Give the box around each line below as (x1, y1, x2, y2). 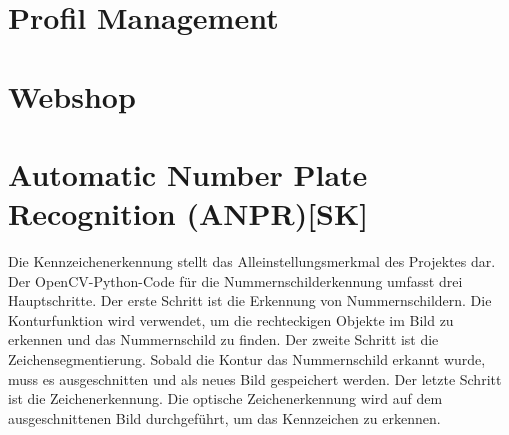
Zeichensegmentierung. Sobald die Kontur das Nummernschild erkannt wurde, (8, 349, 486, 370)
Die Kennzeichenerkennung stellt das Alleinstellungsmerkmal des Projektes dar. (8, 251, 496, 272)
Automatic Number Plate (8, 153, 368, 194)
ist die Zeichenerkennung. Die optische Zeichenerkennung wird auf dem (8, 388, 443, 409)
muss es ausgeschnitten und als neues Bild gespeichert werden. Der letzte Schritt (8, 368, 502, 389)
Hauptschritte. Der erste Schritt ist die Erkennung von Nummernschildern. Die (8, 290, 492, 311)
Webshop (8, 75, 136, 116)
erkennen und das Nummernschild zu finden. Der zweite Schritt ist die (8, 329, 439, 350)
